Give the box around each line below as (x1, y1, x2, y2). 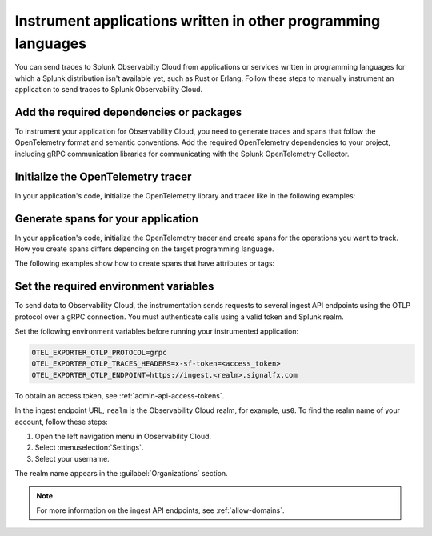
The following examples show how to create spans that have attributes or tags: (14, 258, 275, 268)
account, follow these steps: (14, 417, 108, 426)
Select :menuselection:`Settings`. (34, 442, 144, 452)
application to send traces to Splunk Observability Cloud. (14, 85, 203, 94)
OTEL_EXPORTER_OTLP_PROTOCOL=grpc (31, 348, 167, 358)
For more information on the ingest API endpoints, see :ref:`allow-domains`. (36, 505, 285, 515)
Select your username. (34, 454, 110, 463)
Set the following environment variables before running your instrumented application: (14, 326, 299, 336)
